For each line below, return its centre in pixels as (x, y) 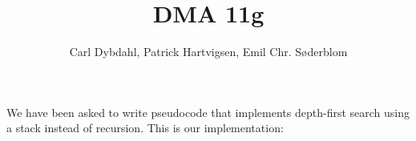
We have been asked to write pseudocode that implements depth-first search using (208, 112)
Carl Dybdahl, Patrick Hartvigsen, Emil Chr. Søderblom (208, 52)
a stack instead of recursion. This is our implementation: (145, 128)
